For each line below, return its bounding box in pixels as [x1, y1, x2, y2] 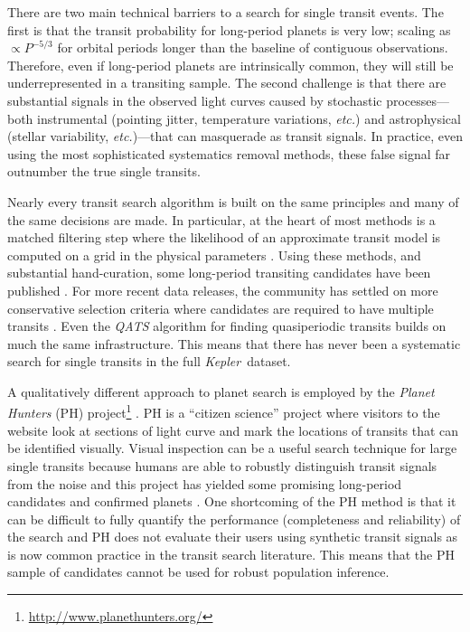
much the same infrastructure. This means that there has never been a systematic [7, 334, 461, 353]
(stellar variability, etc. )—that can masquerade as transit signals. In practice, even [7, 127, 463, 146]
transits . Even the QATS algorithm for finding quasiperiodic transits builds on [7, 316, 446, 335]
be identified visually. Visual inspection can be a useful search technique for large [7, 439, 457, 457]
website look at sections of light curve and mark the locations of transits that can [7, 420, 459, 439]
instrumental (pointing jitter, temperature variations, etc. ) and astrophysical [37, 108, 461, 127]
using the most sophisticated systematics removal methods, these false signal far [7, 144, 451, 163]
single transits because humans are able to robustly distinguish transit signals [7, 456, 437, 475]
